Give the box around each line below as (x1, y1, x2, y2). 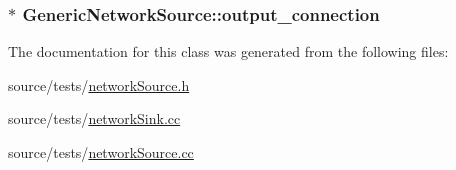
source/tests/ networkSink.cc (8, 108, 181, 129)
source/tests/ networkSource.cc (8, 142, 194, 162)
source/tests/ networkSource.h (8, 74, 190, 95)
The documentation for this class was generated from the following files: (8, 41, 449, 62)
